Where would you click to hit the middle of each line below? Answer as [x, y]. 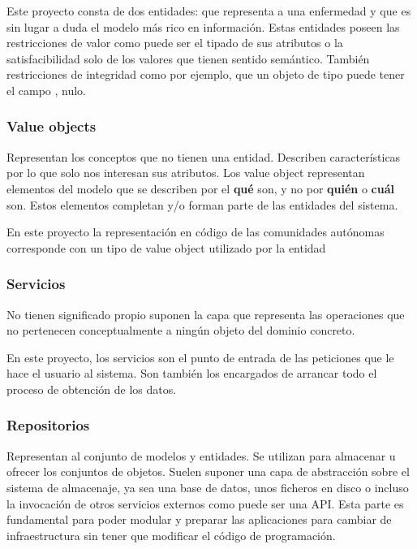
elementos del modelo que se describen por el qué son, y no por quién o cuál [201, 188]
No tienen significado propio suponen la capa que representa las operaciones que [206, 314]
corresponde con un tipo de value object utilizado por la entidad [166, 247]
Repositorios [48, 425]
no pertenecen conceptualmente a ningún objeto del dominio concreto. [181, 330]
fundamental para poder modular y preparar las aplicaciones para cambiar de [199, 519]
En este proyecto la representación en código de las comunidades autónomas [196, 232]
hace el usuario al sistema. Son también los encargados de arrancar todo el [192, 373]
